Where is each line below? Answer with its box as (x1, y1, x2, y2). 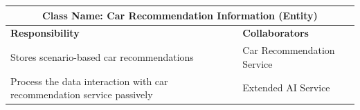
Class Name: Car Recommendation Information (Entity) (42, 8, 318, 22)
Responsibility (10, 26, 80, 40)
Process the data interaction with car (10, 73, 168, 88)
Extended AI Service (242, 80, 330, 95)
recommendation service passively (10, 87, 153, 102)
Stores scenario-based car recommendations (10, 49, 194, 64)
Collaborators (242, 26, 309, 40)
